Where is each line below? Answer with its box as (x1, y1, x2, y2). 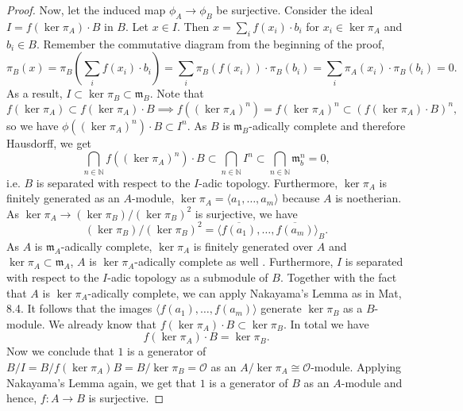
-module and (341, 374, 403, 390)
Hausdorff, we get (6, 134, 92, 151)
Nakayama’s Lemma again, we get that (6, 374, 197, 390)
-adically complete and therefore (249, 117, 406, 133)
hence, (6, 390, 37, 406)
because (282, 190, 320, 206)
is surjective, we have (195, 205, 298, 221)
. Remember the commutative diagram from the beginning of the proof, (36, 35, 385, 52)
